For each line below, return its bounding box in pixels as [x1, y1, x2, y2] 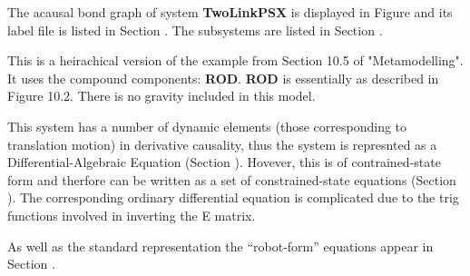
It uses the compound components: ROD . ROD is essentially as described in [7, 68, 439, 87]
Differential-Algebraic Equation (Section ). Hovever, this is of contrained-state [7, 153, 441, 172]
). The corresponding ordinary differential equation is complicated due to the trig [7, 188, 459, 207]
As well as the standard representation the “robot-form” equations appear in [7, 236, 434, 255]
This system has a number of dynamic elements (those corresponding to [7, 116, 407, 135]
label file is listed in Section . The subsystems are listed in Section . [7, 20, 383, 39]
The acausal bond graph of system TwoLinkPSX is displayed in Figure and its [7, 3, 453, 21]
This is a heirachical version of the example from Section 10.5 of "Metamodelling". [7, 51, 464, 70]
